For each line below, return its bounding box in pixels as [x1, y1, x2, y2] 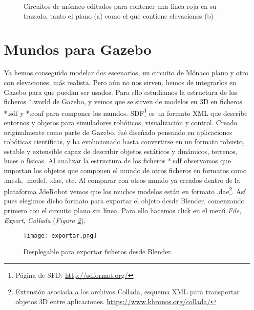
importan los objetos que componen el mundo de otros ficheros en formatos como [4, 165, 247, 175]
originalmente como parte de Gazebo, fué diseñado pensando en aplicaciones [4, 127, 233, 137]
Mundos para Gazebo [4, 39, 151, 59]
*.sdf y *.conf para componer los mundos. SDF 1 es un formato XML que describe [4, 106, 248, 118]
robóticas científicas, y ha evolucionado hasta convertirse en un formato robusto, [4, 136, 245, 147]
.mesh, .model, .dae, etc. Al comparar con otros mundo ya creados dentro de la [4, 175, 240, 185]
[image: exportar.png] [23, 232, 97, 240]
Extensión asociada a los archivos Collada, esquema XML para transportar [15, 286, 240, 296]
